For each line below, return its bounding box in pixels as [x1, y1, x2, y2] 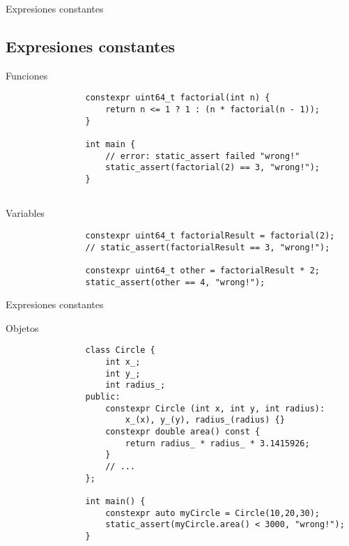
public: [85, 391, 121, 402]
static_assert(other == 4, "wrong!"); [85, 277, 265, 287]
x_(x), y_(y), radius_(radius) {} [125, 415, 285, 425]
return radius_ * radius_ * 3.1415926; [125, 438, 310, 448]
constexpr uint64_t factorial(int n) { [85, 93, 270, 103]
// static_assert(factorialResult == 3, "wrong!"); [85, 242, 330, 252]
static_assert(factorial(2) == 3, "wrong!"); [105, 162, 320, 173]
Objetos [6, 320, 39, 335]
